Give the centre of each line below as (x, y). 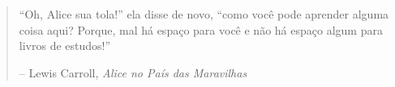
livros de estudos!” (65, 46)
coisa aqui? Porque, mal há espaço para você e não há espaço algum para (201, 29)
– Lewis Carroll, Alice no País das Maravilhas (133, 72)
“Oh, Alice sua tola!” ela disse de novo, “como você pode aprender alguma (204, 14)
